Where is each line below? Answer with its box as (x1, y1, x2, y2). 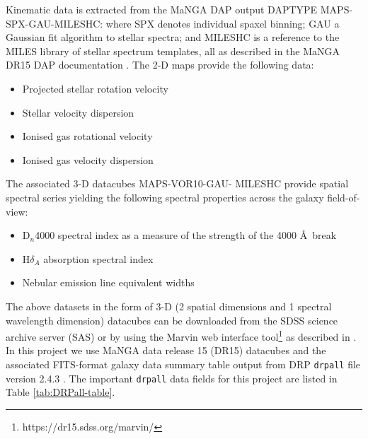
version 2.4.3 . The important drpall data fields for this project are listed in (6, 370, 338, 385)
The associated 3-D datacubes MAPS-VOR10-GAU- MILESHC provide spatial (6, 176, 349, 191)
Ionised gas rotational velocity (22, 129, 153, 144)
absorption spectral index (43, 251, 154, 266)
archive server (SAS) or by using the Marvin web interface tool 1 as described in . (6, 327, 357, 344)
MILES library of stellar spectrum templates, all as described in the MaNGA (6, 43, 340, 58)
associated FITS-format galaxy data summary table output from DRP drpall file (6, 356, 361, 371)
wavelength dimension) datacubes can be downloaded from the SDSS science (6, 312, 338, 327)
